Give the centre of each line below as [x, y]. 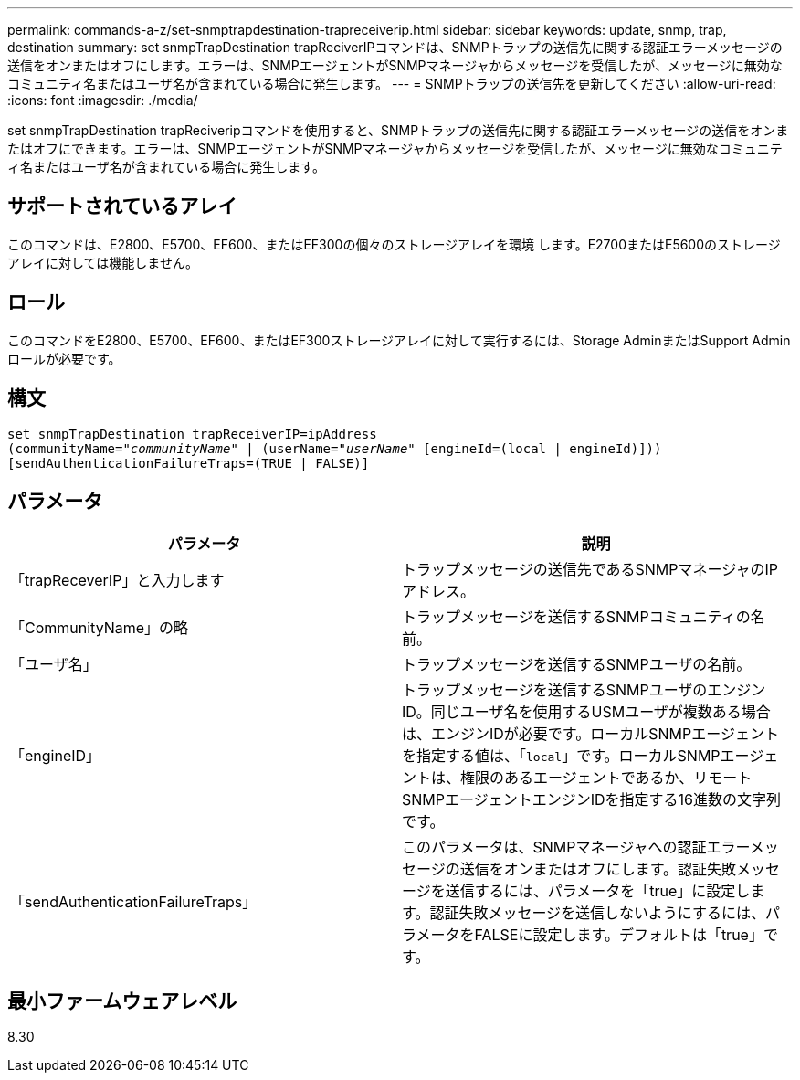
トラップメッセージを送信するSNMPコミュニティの [576, 617]
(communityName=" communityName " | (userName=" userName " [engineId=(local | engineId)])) [335, 448]
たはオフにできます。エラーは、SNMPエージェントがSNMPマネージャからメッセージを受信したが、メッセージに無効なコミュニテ [395, 148]
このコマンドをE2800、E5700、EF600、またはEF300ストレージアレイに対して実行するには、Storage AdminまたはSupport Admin [399, 340]
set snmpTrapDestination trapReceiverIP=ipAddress [192, 434]
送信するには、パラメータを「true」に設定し [598, 891]
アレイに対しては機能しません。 [103, 262]
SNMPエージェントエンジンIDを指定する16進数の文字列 [591, 800]
